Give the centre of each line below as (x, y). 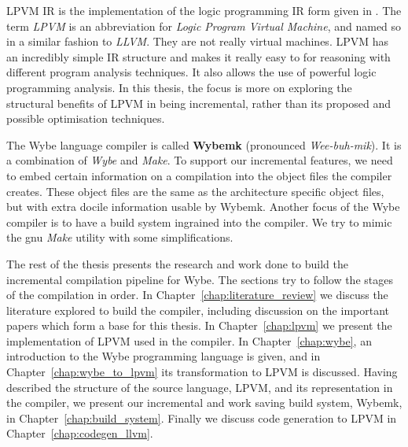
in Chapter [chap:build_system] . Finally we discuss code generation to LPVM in (202, 417)
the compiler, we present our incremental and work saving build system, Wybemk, (204, 403)
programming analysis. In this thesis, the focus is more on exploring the (179, 87)
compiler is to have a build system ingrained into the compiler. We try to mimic (199, 222)
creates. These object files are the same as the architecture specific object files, (195, 191)
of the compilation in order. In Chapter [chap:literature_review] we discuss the (197, 295)
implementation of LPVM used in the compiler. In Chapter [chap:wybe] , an (189, 340)
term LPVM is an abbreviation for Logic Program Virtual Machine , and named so (204, 26)
